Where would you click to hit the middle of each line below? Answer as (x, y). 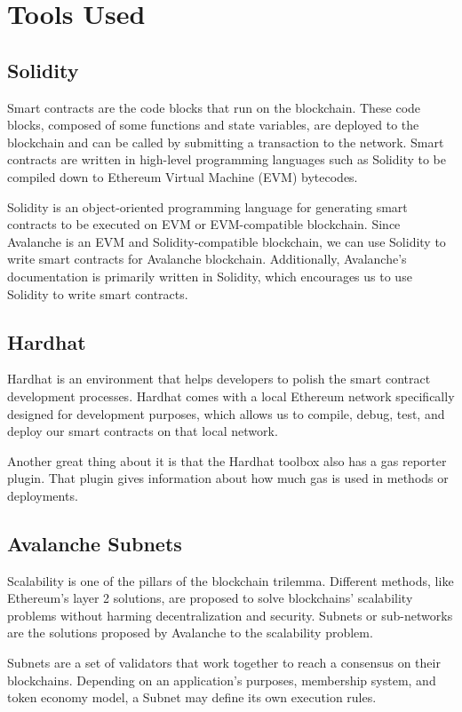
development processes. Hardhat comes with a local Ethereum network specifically (231, 396)
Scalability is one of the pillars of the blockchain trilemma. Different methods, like (231, 580)
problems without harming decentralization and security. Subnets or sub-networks (230, 615)
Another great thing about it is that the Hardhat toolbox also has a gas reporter (227, 460)
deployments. (43, 495)
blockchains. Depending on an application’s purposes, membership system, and (222, 680)
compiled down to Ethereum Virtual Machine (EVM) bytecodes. (183, 176)
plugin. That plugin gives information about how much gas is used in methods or (228, 478)
